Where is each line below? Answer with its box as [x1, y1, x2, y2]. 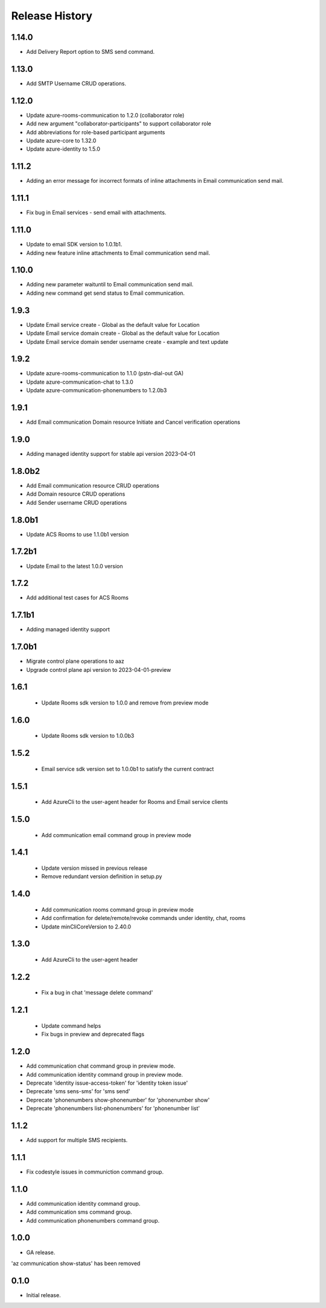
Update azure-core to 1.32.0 [26, 137, 97, 145]
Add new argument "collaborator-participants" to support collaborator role [26, 120, 211, 127]
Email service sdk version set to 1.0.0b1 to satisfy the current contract [41, 765, 214, 772]
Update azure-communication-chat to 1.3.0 [26, 378, 134, 386]
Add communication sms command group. [26, 1208, 132, 1216]
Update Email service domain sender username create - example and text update [26, 338, 229, 345]
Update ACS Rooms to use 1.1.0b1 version [26, 530, 129, 538]
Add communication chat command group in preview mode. [26, 1062, 176, 1070]
